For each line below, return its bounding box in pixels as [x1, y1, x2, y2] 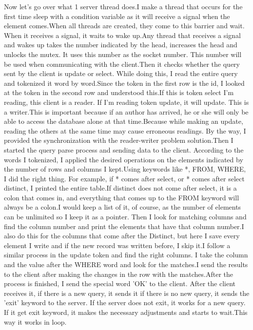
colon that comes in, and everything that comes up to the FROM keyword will [4, 192, 239, 202]
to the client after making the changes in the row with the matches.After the [4, 269, 234, 279]
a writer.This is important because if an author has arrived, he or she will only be [4, 106, 249, 116]
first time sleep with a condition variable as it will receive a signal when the [4, 11, 230, 21]
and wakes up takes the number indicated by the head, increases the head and [4, 39, 237, 50]
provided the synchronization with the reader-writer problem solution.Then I [4, 135, 234, 145]
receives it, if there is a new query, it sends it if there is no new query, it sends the [4, 288, 250, 298]
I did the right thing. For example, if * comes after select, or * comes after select [4, 173, 245, 183]
